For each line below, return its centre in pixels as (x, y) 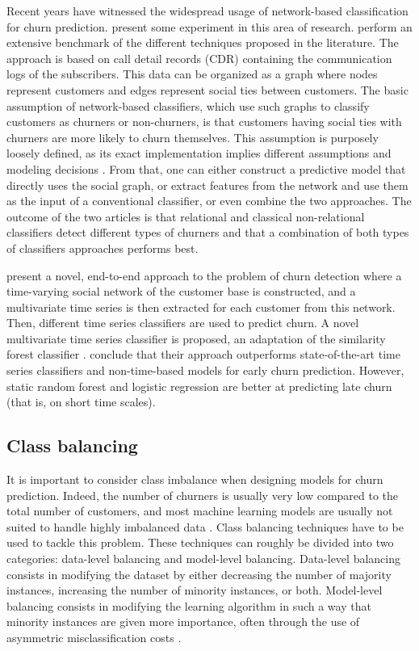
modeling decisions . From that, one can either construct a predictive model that (206, 168)
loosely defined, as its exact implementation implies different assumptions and (199, 153)
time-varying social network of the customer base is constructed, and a (181, 291)
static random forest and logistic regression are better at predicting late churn (199, 386)
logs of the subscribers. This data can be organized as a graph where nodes (192, 74)
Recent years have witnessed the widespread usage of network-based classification (207, 10)
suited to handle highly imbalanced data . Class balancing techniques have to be (205, 526)
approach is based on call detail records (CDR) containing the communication (199, 58)
